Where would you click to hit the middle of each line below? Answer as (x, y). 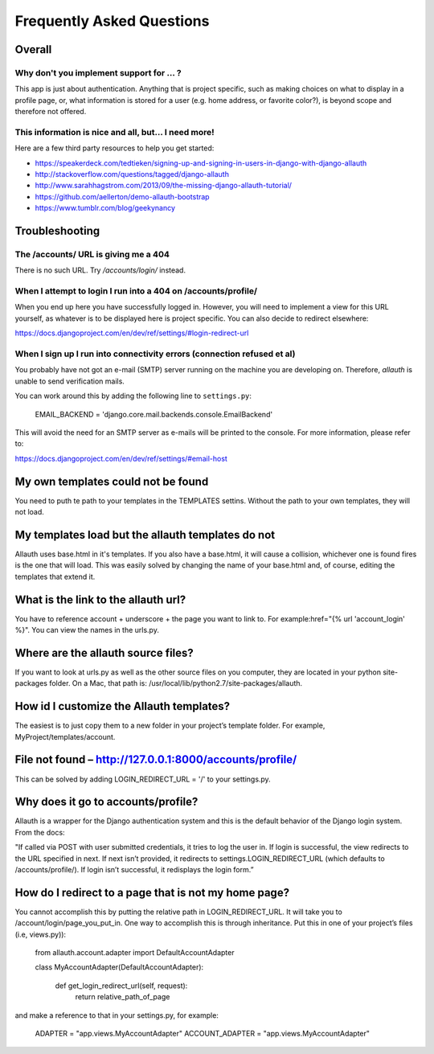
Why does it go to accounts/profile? (106, 802)
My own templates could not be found (112, 481)
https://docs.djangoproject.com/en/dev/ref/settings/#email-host (121, 458)
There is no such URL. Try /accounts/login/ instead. (100, 270)
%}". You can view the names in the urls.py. (87, 630)
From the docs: (40, 832)
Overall (33, 49)
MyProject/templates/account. (65, 736)
